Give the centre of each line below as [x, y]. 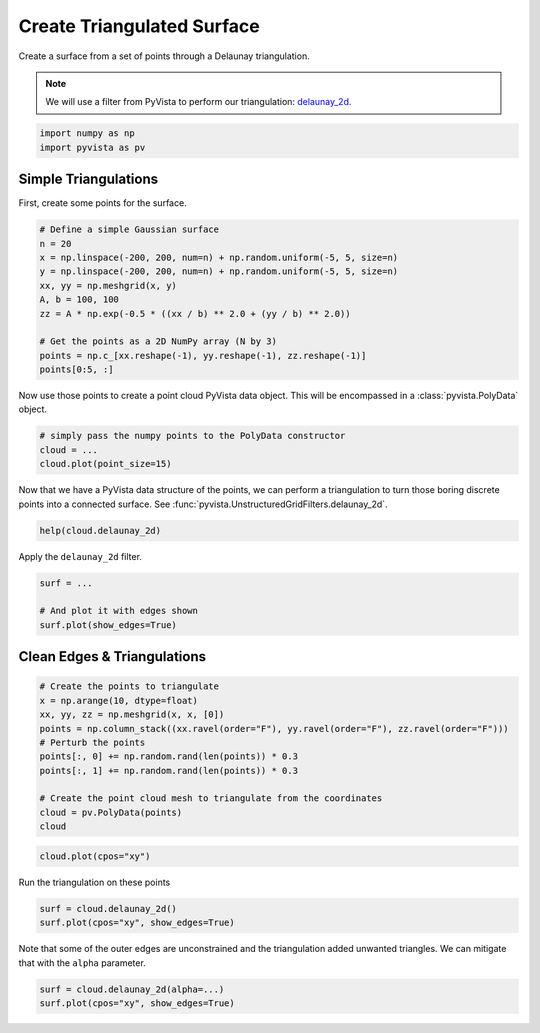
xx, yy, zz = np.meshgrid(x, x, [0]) [132, 714]
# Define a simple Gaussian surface [129, 229]
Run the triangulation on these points [94, 882]
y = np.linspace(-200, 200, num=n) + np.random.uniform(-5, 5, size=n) [219, 271]
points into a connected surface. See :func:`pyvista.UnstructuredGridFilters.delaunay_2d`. [203, 504]
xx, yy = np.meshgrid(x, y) [108, 285]
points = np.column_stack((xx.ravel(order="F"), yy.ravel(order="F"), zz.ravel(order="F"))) [274, 728]
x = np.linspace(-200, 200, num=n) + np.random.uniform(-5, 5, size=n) [219, 257]
